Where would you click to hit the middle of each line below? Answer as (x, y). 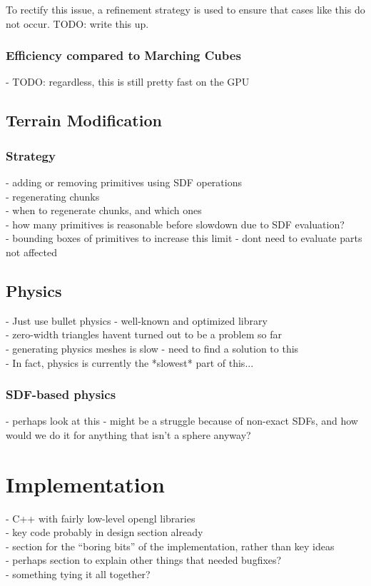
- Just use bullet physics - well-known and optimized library (137, 320)
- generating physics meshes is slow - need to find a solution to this (152, 348)
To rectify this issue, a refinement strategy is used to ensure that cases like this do (185, 9)
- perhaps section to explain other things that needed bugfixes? (144, 560)
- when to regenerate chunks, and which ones (104, 210)
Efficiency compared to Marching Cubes (123, 55)
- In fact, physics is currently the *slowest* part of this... (130, 362)
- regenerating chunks (53, 196)
